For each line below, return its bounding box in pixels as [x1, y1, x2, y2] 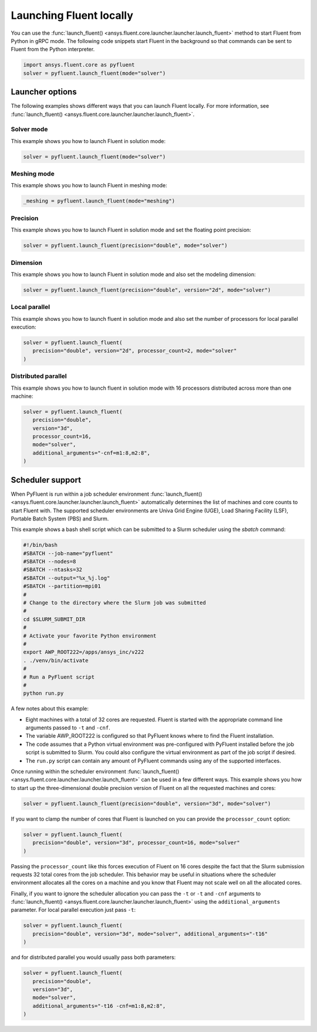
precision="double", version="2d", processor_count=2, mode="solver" [32, 347, 237, 354]
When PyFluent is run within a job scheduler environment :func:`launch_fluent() [11, 490, 203, 497]
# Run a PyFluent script [23, 673, 95, 680]
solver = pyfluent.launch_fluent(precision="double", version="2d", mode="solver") [23, 286, 271, 293]
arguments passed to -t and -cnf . [25, 724, 111, 731]
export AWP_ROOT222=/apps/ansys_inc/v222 [23, 649, 144, 656]
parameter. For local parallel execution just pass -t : [11, 907, 136, 914]
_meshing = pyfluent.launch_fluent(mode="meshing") [23, 198, 176, 204]
